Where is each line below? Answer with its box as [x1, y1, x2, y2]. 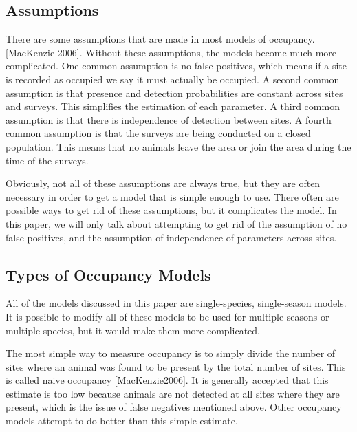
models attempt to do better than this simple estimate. [6, 413, 238, 428]
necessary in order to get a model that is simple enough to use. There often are [6, 189, 339, 204]
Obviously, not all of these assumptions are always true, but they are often [6, 176, 321, 191]
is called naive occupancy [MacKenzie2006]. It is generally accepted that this [6, 373, 329, 387]
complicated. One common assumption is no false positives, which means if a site [6, 58, 347, 73]
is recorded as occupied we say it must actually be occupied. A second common [6, 72, 340, 86]
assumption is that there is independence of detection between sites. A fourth [6, 112, 332, 127]
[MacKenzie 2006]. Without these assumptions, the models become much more [6, 45, 337, 59]
